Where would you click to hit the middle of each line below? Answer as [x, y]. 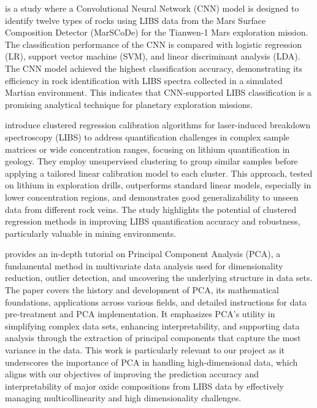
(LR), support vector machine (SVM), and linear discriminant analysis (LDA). [153, 56]
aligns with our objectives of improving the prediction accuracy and [132, 374]
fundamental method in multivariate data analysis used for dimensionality [144, 265]
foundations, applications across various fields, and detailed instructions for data [156, 302]
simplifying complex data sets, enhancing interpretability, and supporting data [152, 325]
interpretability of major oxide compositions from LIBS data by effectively [144, 386]
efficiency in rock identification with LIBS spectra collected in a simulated [144, 80]
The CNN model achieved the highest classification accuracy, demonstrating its [154, 68]
